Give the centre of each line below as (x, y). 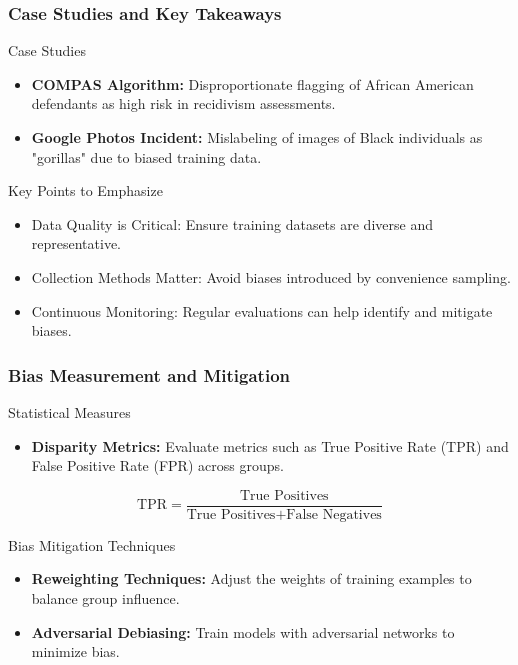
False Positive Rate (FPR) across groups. (157, 465)
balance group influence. (105, 598)
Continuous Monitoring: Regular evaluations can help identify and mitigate (262, 310)
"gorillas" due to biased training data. (146, 156)
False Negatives (334, 514)
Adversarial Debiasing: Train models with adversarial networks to (243, 631)
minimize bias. (75, 651)
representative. (76, 243)
